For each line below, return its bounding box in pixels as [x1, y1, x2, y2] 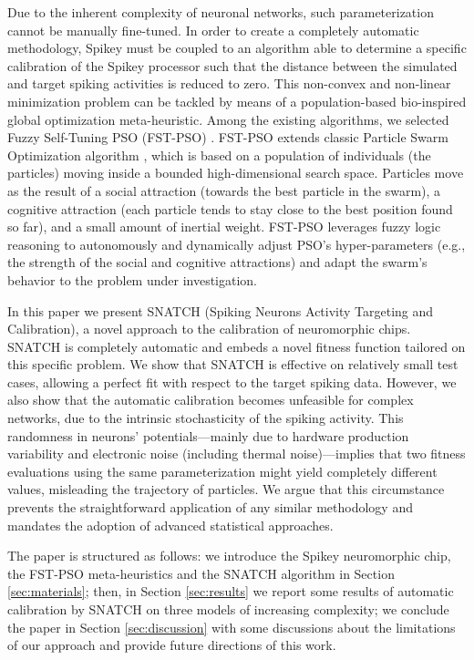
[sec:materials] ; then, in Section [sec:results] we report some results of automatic [7, 582, 454, 601]
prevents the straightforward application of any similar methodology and [7, 498, 413, 517]
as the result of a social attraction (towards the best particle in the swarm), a [7, 180, 441, 200]
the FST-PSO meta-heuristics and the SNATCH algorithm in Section [7, 563, 395, 583]
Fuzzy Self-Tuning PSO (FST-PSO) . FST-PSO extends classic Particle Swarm [7, 128, 448, 147]
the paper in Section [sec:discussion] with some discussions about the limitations [7, 617, 456, 636]
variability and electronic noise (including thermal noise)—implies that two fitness [7, 444, 466, 463]
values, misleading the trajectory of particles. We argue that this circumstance [7, 480, 445, 499]
